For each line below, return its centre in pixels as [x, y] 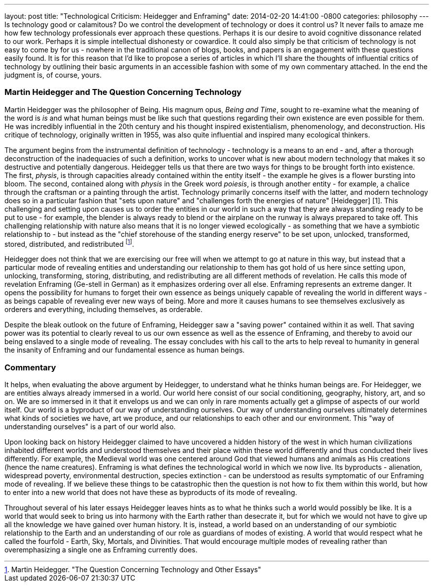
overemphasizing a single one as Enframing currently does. [101, 550]
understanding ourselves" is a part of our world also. [90, 427]
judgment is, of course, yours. [53, 75]
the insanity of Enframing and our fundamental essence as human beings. [125, 350]
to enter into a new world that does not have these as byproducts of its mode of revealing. [151, 493]
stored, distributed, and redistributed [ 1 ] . [69, 243]
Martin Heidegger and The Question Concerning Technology [123, 92]
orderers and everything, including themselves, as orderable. [104, 310]
